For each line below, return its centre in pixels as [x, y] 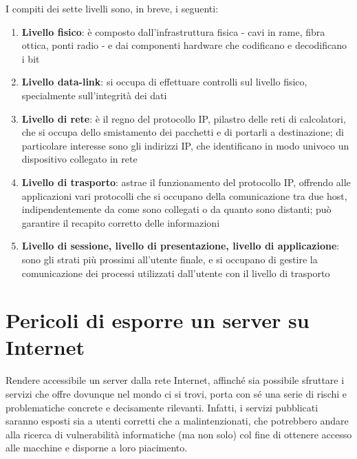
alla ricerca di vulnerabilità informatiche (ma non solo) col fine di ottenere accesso [179, 434]
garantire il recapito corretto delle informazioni [121, 222]
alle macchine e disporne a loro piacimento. [97, 448]
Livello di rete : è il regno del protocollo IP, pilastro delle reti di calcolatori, [184, 118]
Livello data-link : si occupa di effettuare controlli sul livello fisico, [164, 82]
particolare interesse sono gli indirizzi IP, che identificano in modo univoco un [185, 145]
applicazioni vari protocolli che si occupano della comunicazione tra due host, [184, 195]
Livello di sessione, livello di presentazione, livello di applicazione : [181, 246]
